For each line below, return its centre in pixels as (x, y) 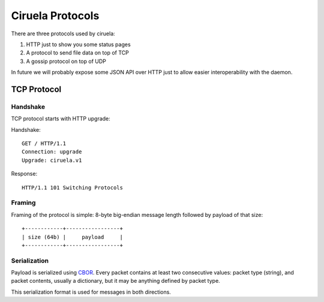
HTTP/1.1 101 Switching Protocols (72, 188)
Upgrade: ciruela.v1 (52, 160)
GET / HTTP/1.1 (44, 144)
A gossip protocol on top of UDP (66, 61)
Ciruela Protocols (55, 16)
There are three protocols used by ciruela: (63, 34)
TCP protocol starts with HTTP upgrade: (61, 119)
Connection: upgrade (52, 152)
